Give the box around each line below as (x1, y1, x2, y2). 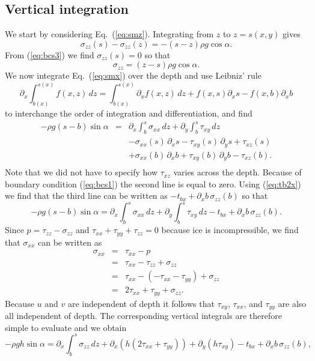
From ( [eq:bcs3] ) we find (5, 48, 94, 61)
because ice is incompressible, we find (161, 223, 299, 236)
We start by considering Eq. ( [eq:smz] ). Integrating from (5, 28, 214, 40)
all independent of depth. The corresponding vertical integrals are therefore (5, 309, 282, 322)
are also (278, 297, 307, 309)
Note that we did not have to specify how (5, 166, 158, 178)
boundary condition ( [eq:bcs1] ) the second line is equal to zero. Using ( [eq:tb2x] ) (5, 177, 301, 190)
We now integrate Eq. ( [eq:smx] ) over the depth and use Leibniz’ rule (5, 69, 261, 82)
